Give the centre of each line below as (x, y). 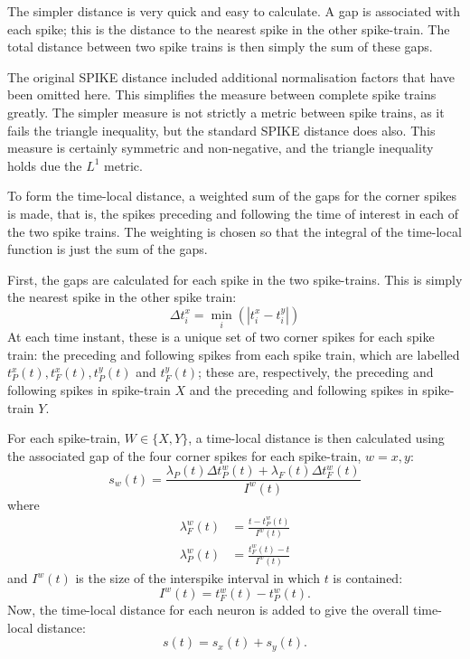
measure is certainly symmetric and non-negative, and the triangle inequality (221, 148)
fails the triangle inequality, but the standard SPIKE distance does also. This (221, 130)
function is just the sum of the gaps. (108, 249)
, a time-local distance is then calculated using (316, 438)
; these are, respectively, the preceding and (316, 372)
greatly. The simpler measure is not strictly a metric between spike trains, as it (226, 112)
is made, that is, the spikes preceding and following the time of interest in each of (233, 213)
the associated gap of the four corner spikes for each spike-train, (184, 455)
